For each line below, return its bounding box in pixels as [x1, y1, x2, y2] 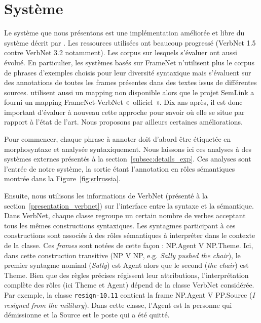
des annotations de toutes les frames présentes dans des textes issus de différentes [4, 77, 257, 88]
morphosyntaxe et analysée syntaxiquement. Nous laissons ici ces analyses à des [4, 143, 252, 154]
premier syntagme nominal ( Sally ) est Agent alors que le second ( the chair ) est [4, 260, 249, 270]
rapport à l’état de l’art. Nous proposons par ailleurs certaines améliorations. [4, 116, 243, 127]
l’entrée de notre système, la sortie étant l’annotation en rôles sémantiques [4, 163, 235, 174]
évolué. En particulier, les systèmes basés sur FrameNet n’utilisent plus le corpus [4, 57, 255, 67]
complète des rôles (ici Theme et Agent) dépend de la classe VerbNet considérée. [4, 279, 254, 290]
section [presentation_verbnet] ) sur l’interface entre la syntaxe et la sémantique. [4, 200, 254, 211]
